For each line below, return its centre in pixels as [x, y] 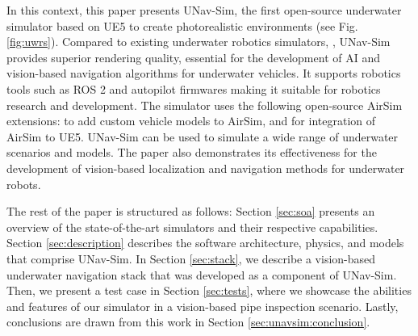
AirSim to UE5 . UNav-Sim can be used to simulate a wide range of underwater [203, 136]
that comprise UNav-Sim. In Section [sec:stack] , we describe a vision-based [191, 258]
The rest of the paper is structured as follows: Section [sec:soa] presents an [191, 211]
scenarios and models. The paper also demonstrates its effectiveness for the [192, 152]
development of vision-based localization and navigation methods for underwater [206, 168]
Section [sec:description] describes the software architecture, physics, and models [205, 243]
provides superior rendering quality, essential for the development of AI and [193, 57]
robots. [24, 184]
